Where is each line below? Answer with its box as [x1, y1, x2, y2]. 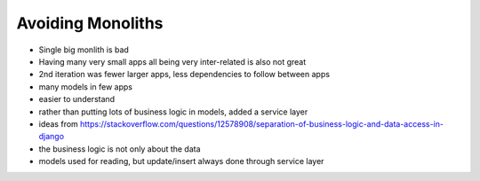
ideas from [38, 118, 79, 129]
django [38, 131, 65, 142]
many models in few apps [38, 81, 133, 92]
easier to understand [38, 94, 116, 105]
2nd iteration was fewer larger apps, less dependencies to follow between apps [38, 69, 331, 80]
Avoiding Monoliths [16, 13, 164, 33]
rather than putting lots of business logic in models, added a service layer [38, 106, 308, 117]
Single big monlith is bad [38, 44, 129, 55]
